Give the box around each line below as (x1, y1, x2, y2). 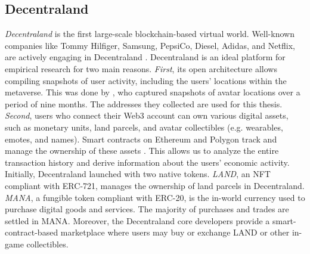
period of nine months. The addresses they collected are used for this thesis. (5, 97, 283, 110)
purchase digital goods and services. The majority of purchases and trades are (5, 203, 289, 215)
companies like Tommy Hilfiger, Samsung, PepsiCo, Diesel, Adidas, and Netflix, (5, 39, 295, 51)
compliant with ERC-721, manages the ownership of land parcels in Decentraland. (5, 179, 305, 191)
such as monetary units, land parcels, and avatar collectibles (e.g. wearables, (5, 120, 283, 133)
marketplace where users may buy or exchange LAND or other (60, 226, 290, 238)
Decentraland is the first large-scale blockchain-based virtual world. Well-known (5, 27, 294, 40)
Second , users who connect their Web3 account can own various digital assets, (5, 109, 289, 122)
